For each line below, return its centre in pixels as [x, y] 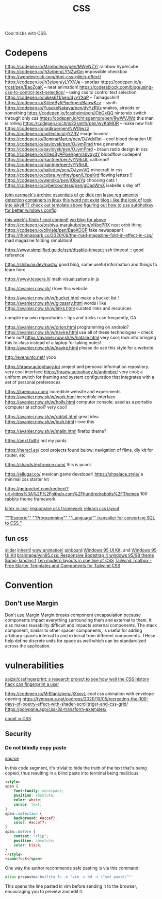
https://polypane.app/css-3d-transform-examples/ [56, 709]
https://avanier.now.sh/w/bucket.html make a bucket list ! [62, 298]
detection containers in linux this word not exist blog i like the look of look [78, 200]
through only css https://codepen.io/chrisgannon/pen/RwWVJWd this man [79, 118]
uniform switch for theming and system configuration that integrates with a [80, 377]
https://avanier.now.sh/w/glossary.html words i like [56, 303]
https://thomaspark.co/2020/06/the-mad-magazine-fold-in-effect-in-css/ [79, 235]
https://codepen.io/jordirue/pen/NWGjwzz [47, 128]
